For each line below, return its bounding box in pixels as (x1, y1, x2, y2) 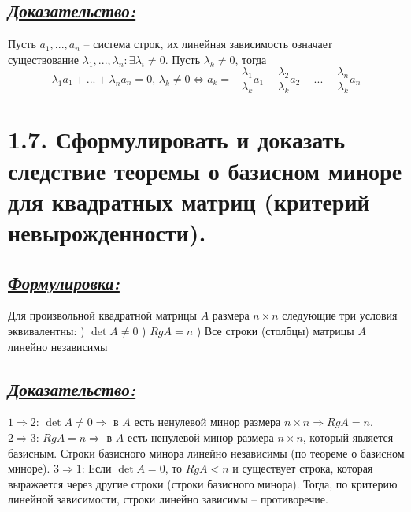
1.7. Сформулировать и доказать (8, 123, 346, 155)
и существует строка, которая (232, 460, 373, 476)
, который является (302, 428, 394, 445)
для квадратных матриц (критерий (8, 185, 370, 217)
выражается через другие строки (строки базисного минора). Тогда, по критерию (8, 475, 398, 491)
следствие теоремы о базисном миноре (8, 154, 402, 186)
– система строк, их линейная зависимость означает (83, 36, 332, 52)
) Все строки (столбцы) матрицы (196, 322, 354, 338)
